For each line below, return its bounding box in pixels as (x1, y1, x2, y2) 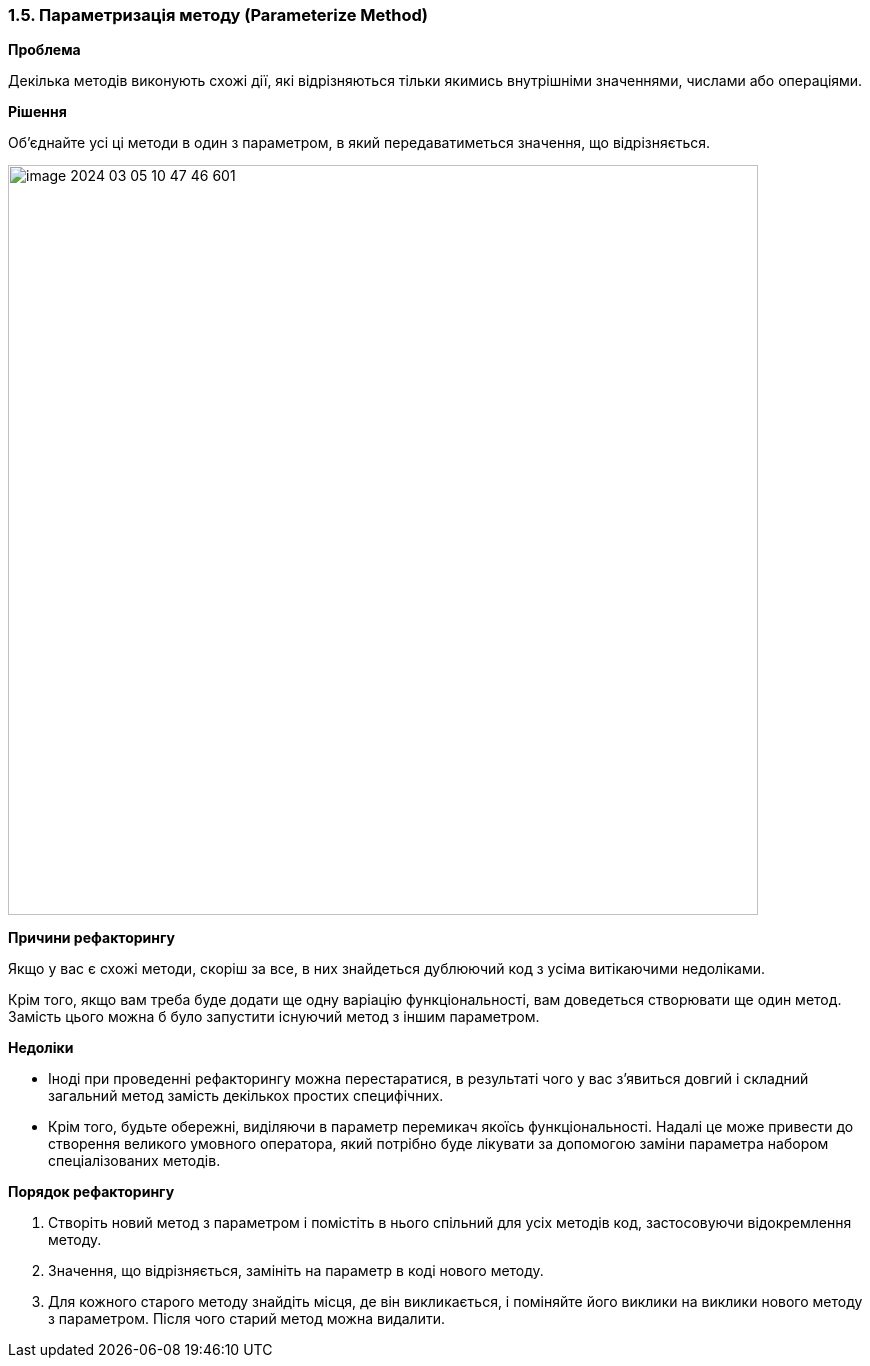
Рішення (8, 103, 67, 121)
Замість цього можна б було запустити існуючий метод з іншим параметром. (8, 1008, 540, 1026)
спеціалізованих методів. (48, 1152, 221, 1170)
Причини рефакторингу (8, 929, 175, 947)
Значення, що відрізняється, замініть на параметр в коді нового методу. (48, 1262, 544, 1280)
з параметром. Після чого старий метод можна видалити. (48, 1310, 445, 1328)
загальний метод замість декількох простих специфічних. (48, 1087, 444, 1105)
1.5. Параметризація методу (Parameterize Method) (8, 5, 429, 25)
